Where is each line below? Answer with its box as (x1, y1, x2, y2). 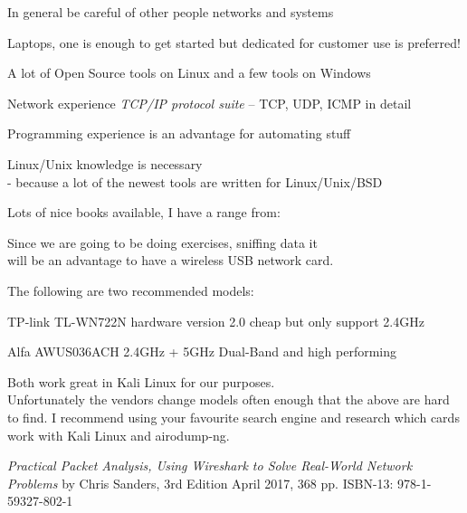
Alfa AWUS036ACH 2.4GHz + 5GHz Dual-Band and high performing (7, 342, 397, 361)
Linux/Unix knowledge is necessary (7, 154, 203, 173)
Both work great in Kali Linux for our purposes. (7, 372, 275, 391)
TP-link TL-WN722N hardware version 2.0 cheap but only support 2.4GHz (7, 311, 424, 330)
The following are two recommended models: (7, 280, 254, 299)
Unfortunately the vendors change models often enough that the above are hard (7, 390, 450, 409)
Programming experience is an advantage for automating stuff (7, 124, 351, 143)
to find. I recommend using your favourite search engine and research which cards (7, 407, 460, 426)
